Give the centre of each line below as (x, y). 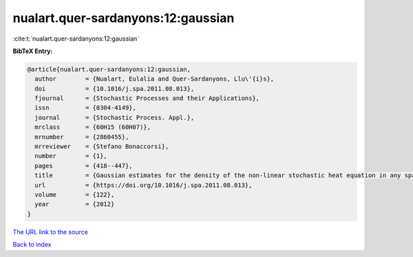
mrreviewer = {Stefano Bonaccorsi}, (102, 147)
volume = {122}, (75, 195)
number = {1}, (71, 156)
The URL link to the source (51, 232)
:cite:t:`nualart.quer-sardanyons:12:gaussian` (76, 39)
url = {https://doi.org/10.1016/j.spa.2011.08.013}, (144, 185)
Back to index (32, 245)
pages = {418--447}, (84, 166)
